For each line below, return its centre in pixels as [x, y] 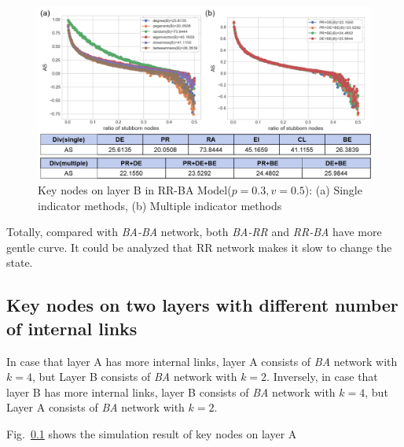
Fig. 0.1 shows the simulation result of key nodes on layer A [152, 433]
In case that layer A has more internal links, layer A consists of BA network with [202, 361]
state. [20, 262]
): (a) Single [333, 190]
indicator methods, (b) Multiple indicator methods [160, 205]
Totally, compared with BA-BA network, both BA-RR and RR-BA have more [194, 232]
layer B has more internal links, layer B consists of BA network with [171, 392]
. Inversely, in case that [322, 377]
